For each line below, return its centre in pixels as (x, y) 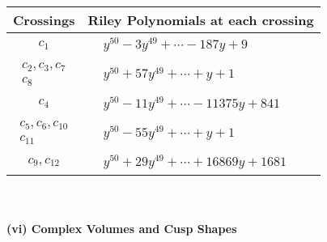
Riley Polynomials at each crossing (201, 20)
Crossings (44, 20)
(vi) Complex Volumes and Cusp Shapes (122, 228)
